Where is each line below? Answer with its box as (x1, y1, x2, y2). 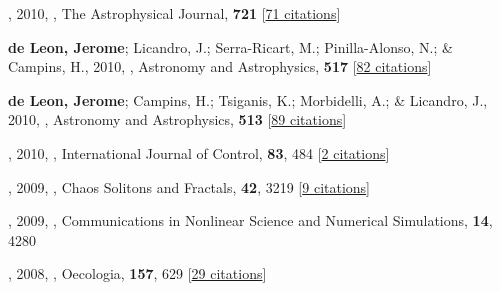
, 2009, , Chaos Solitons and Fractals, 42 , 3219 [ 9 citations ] (8, 176, 371, 197)
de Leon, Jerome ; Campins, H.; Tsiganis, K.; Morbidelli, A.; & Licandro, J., (8, 89, 488, 110)
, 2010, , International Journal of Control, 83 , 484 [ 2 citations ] (8, 142, 390, 163)
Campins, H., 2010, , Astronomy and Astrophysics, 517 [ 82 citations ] (8, 56, 432, 77)
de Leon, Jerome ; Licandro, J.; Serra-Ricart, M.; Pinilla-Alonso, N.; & (8, 36, 453, 57)
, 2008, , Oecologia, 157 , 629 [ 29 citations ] (8, 263, 267, 284)
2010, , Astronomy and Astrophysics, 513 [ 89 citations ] (8, 109, 347, 130)
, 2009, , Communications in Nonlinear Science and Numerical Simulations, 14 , (8, 210, 493, 231)
